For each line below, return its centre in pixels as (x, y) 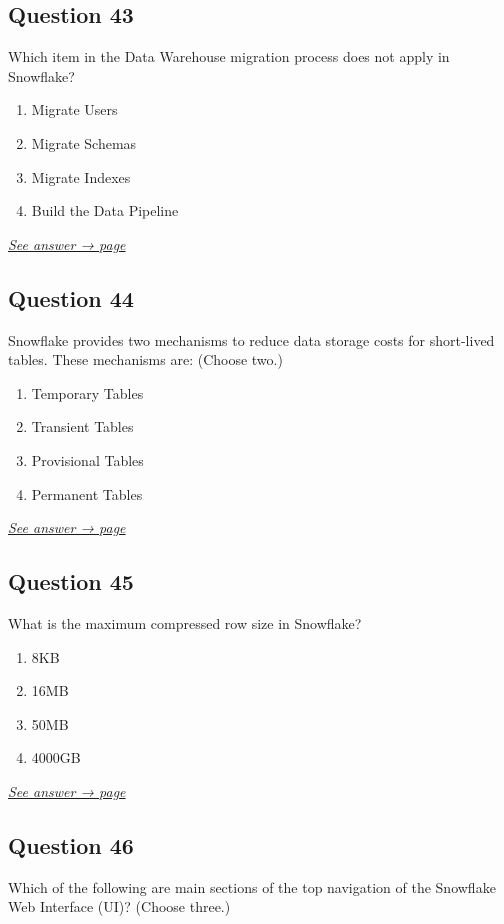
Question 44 (71, 297)
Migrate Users (74, 109)
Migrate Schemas (84, 142)
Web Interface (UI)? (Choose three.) (119, 906)
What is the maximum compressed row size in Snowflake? (185, 622)
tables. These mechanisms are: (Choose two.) (145, 359)
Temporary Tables (87, 392)
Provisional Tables (87, 459)
